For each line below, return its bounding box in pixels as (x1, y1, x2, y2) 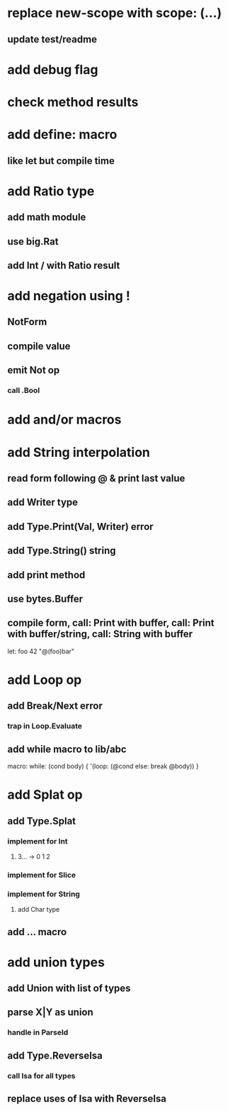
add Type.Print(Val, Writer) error (7, 520, 154, 533)
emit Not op (7, 364, 60, 377)
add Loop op (7, 672, 82, 687)
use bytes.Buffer (7, 592, 84, 604)
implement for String (7, 889, 80, 899)
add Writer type (7, 497, 79, 509)
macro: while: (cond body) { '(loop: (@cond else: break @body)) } (7, 762, 200, 770)
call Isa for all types (7, 1071, 76, 1080)
